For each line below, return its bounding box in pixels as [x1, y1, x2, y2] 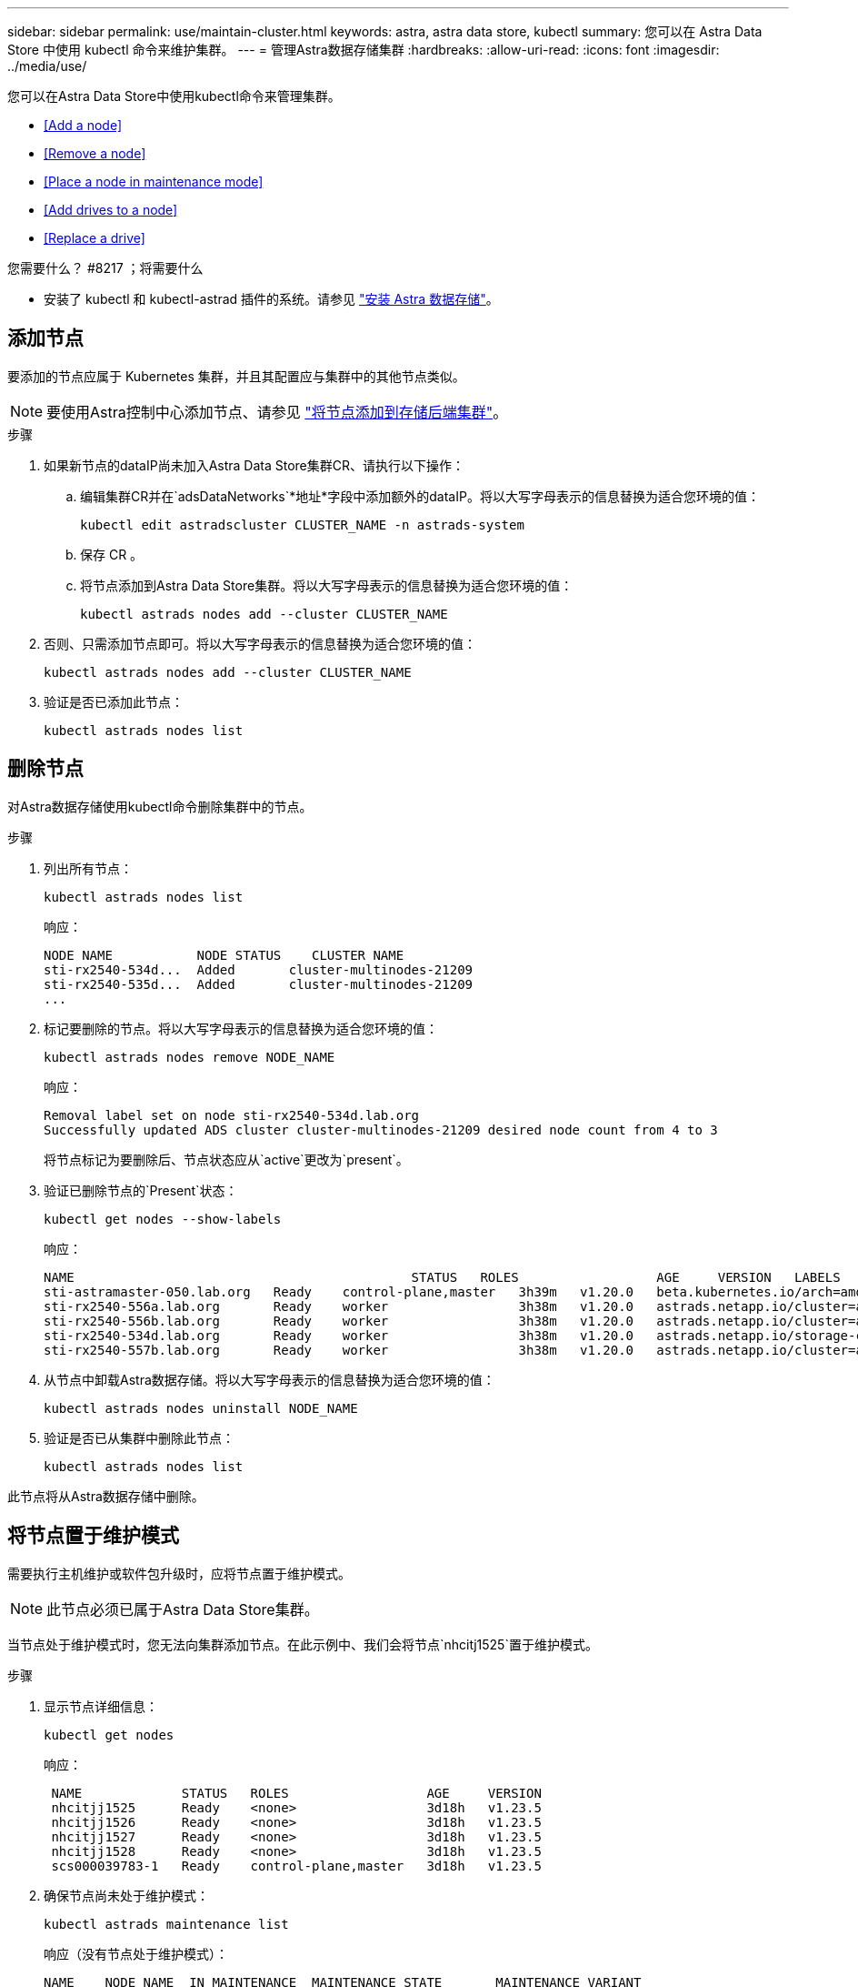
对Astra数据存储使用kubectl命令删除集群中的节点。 [7, 798, 313, 814]
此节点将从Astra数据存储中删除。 [7, 1488, 205, 1504]
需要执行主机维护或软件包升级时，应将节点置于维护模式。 [7, 1565, 351, 1581]
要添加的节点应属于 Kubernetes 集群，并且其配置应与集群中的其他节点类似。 [7, 368, 465, 384]
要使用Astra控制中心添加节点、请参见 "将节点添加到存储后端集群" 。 [46, 402, 508, 421]
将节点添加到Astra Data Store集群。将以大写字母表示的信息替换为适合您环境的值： [80, 577, 574, 593]
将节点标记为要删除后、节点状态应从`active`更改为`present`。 [44, 1151, 409, 1167]
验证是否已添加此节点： [44, 693, 184, 710]
